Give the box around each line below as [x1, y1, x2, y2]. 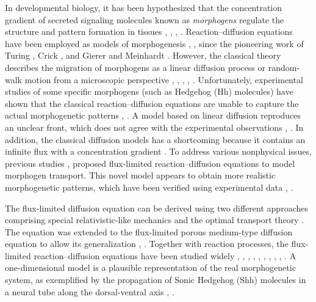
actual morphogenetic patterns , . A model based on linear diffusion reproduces [5, 109, 301, 122]
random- [268, 61, 300, 73]
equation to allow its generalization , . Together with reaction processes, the [5, 237, 289, 250]
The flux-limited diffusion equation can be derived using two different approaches [5, 201, 308, 214]
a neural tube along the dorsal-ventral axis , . [5, 285, 174, 298]
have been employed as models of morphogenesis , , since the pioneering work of [5, 37, 304, 50]
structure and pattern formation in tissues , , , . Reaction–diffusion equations [5, 25, 293, 38]
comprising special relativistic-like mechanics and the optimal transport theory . [5, 213, 304, 226]
